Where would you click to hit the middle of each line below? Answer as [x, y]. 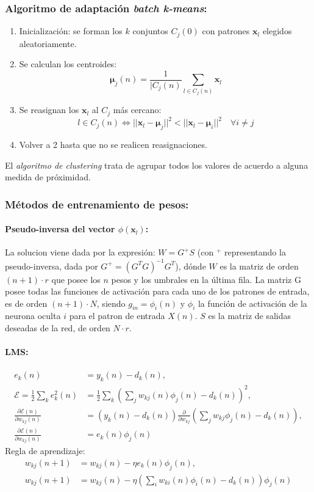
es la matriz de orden [259, 266]
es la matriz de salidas [250, 316]
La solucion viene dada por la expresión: [80, 252]
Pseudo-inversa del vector [60, 229]
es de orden [26, 303]
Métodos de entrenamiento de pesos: [97, 204]
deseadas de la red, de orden [58, 328]
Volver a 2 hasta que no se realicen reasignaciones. [113, 144]
